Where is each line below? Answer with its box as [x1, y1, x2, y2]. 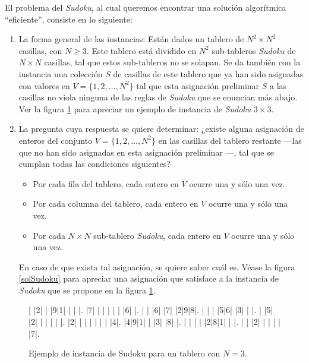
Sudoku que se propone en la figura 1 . [18, 283, 156, 296]
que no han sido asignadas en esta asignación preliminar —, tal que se [18, 146, 274, 158]
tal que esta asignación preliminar [136, 79, 260, 91]
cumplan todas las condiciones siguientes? [18, 157, 171, 170]
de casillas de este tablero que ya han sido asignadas [113, 67, 304, 80]
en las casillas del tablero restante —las [158, 134, 302, 146]
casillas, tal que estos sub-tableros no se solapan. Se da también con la [44, 56, 301, 68]
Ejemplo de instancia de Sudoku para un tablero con [29, 347, 220, 359]
